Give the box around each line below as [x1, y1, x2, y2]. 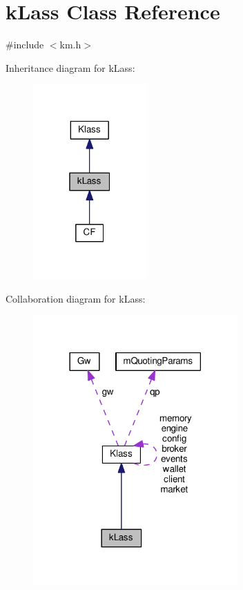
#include [6, 37, 44, 52]
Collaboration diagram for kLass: [6, 291, 146, 305]
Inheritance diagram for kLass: [6, 60, 135, 75]
